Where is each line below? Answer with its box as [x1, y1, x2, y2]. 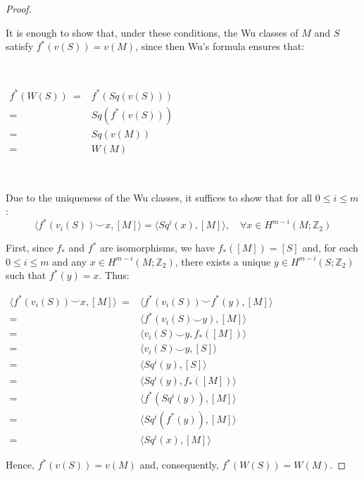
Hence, [6, 457, 34, 472]
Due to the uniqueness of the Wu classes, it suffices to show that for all [6, 190, 313, 204]
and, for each [302, 240, 358, 255]
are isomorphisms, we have [100, 240, 215, 255]
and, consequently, [139, 457, 219, 472]
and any [52, 254, 87, 268]
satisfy [6, 39, 34, 54]
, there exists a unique [175, 254, 271, 268]
